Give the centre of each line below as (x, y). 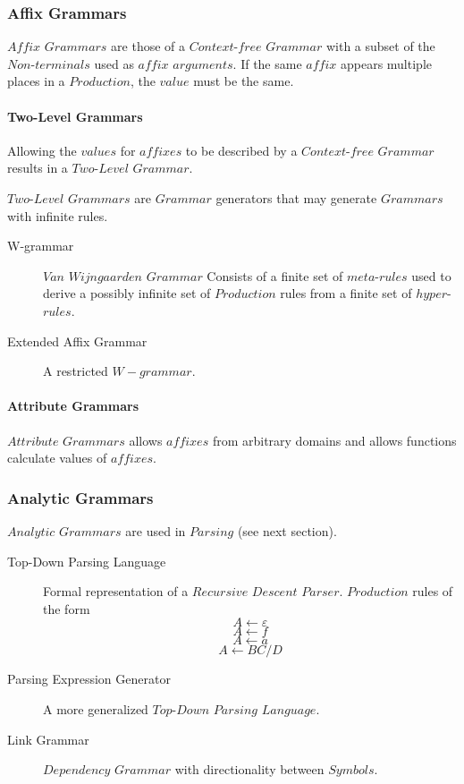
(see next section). (287, 530)
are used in (156, 530)
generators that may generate (296, 197)
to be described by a (241, 150)
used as (114, 63)
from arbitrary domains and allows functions (334, 440)
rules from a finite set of (346, 293)
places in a (36, 81)
